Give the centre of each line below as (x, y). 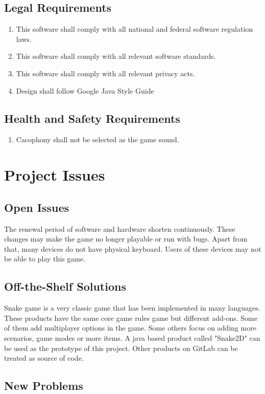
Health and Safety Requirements (92, 118)
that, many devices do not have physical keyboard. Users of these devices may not (133, 248)
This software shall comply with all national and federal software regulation (135, 29)
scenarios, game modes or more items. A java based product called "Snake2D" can (132, 337)
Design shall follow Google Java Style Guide (85, 90)
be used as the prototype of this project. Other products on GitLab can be (121, 348)
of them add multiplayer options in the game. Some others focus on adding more (130, 328)
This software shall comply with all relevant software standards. (116, 56)
